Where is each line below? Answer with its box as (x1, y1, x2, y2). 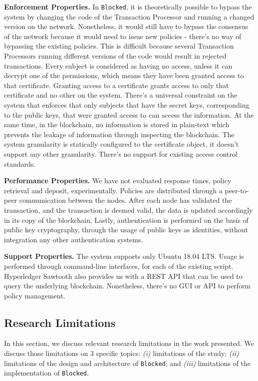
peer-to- (225, 185, 249, 195)
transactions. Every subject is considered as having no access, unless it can (4, 60, 233, 71)
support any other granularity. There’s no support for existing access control (4, 148, 238, 159)
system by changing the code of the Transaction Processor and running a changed (4, 11, 255, 22)
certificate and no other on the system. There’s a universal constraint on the (4, 90, 238, 100)
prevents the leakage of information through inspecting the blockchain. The (4, 129, 235, 139)
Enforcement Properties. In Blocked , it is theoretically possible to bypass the (4, 2, 252, 12)
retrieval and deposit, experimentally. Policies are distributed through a (4, 185, 223, 195)
